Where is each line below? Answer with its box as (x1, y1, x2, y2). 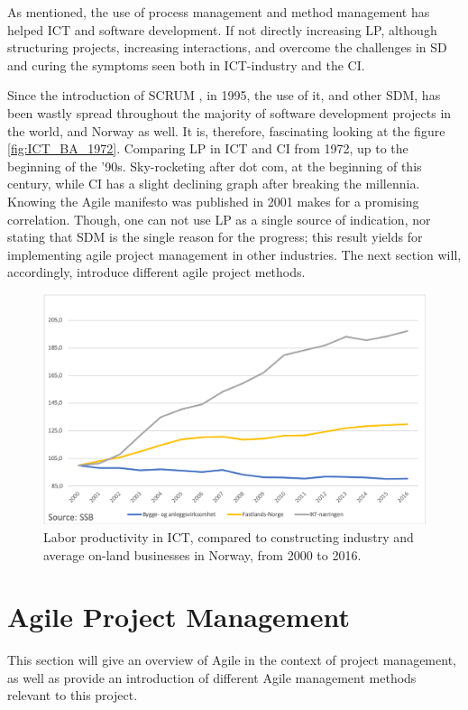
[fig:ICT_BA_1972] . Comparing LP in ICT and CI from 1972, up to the (7, 139, 408, 158)
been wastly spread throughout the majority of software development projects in (7, 103, 452, 122)
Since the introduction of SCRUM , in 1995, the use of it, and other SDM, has (7, 86, 441, 105)
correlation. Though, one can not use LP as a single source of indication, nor (7, 209, 431, 228)
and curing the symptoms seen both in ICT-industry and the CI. (7, 55, 365, 74)
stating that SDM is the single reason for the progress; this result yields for (7, 227, 423, 246)
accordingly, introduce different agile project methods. (7, 263, 306, 281)
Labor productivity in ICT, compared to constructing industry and (43, 527, 414, 546)
